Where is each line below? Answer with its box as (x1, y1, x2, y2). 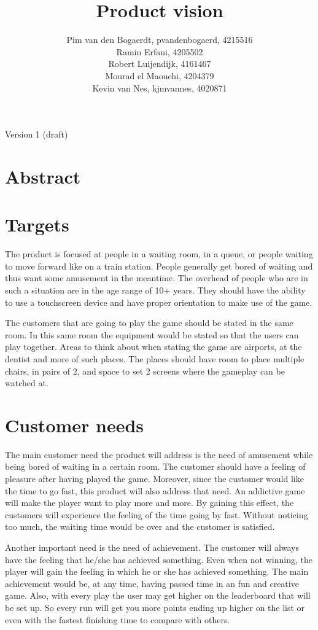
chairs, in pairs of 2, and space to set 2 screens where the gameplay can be (5, 364, 285, 377)
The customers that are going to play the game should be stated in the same (5, 316, 293, 329)
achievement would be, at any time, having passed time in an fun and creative (5, 577, 299, 589)
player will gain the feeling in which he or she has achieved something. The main (5, 565, 309, 578)
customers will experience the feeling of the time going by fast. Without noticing (5, 508, 308, 521)
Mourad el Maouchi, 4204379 (105, 69, 214, 82)
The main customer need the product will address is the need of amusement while (5, 448, 313, 461)
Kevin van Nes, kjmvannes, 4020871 (92, 81, 227, 94)
